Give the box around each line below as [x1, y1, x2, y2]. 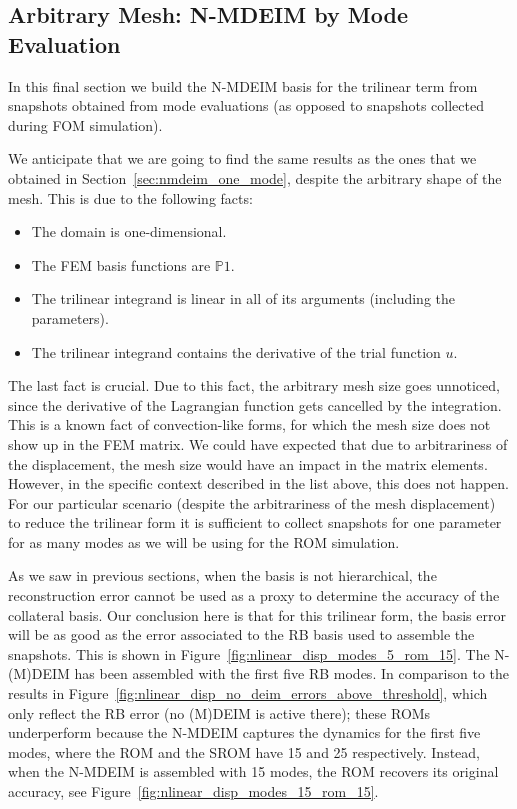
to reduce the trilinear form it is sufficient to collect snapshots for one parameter [8, 512, 502, 533]
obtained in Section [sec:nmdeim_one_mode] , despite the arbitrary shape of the [8, 167, 502, 188]
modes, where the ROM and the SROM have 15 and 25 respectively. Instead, [8, 741, 481, 762]
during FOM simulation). [8, 114, 163, 135]
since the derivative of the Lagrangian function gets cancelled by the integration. [8, 394, 502, 415]
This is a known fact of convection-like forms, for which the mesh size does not [8, 414, 491, 435]
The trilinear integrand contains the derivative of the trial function [31, 341, 441, 362]
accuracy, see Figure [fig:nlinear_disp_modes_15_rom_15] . [8, 781, 379, 801]
